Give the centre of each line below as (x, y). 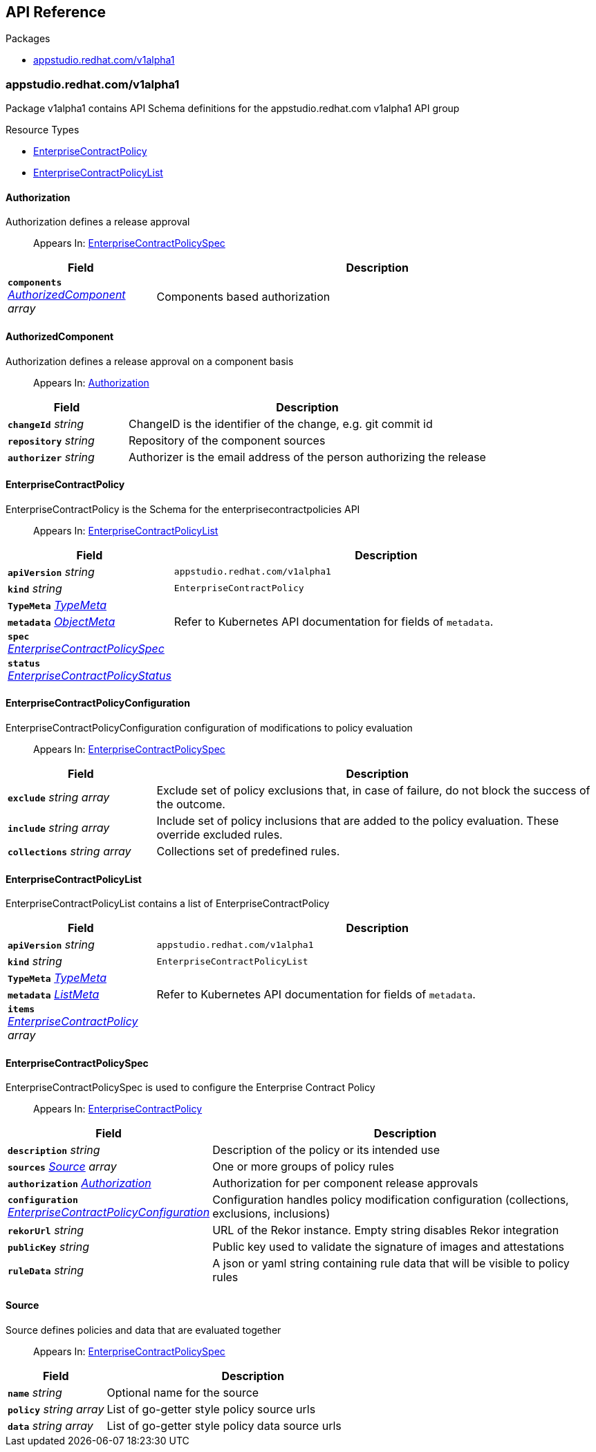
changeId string (46, 423)
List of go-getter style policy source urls (211, 1409)
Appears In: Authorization (91, 382)
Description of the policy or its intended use (326, 1150)
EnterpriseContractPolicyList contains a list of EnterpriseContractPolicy (168, 904)
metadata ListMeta (54, 995)
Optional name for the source (183, 1392)
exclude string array (59, 798)
